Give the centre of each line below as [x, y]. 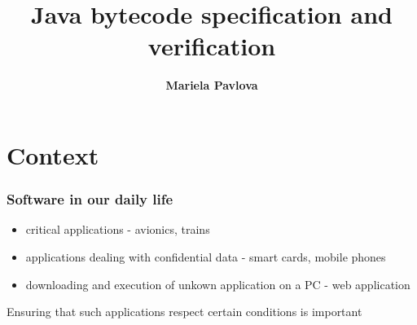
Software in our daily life [90, 199]
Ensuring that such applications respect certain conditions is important [184, 312]
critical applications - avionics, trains [118, 229]
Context [53, 154]
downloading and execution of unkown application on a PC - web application [218, 284]
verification [212, 46]
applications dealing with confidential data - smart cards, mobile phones [206, 256]
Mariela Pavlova [212, 85]
